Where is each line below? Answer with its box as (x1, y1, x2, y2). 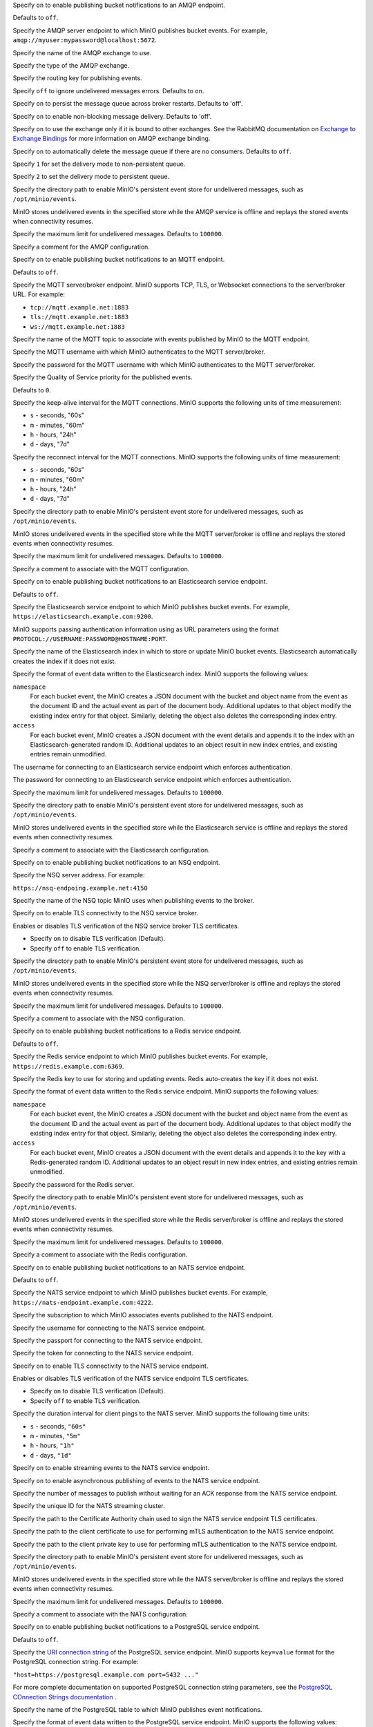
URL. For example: (12, 290, 66, 298)
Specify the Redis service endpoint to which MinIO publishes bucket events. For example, (12, 1052, 268, 1060)
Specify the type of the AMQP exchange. (12, 61, 130, 69)
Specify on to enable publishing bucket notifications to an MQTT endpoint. (12, 256, 225, 264)
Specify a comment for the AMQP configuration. (12, 242, 150, 251)
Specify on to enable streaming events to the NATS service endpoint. (12, 1464, 210, 1472)
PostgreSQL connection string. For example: (12, 1658, 139, 1666)
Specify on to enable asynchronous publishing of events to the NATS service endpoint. (12, 1476, 260, 1485)
